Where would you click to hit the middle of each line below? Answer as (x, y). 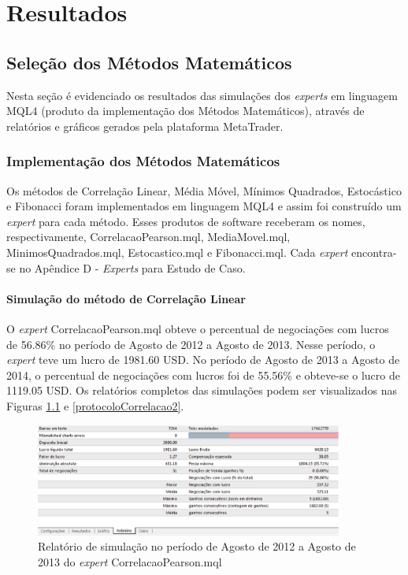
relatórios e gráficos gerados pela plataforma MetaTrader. (145, 126)
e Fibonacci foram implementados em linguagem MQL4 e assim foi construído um (204, 206)
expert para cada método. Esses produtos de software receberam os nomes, (186, 221)
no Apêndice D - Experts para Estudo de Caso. (132, 267)
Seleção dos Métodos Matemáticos (149, 62)
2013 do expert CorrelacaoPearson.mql (130, 561)
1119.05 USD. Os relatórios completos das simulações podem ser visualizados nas (202, 390)
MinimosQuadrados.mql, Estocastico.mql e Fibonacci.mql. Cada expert (177, 252)
